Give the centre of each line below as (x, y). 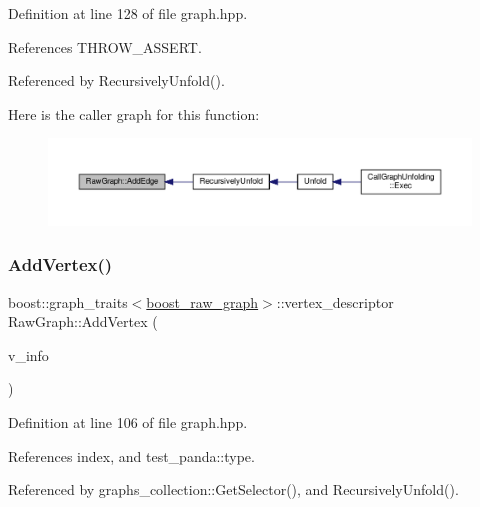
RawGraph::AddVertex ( (83, 321)
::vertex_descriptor (335, 301)
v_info (28, 354)
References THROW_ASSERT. (105, 46)
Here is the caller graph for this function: (134, 113)
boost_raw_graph (202, 301)
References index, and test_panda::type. (131, 455)
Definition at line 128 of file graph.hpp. (128, 13)
